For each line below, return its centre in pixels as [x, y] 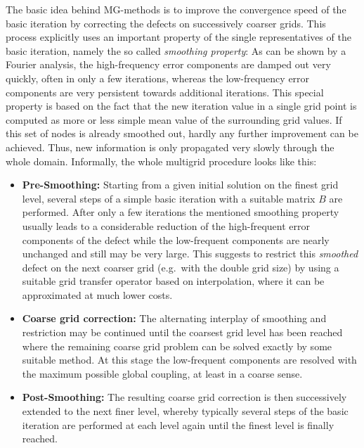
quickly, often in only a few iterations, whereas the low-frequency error [158, 78]
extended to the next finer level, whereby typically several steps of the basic [185, 411]
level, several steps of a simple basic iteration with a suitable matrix [169, 198]
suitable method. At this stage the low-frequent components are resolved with [189, 360]
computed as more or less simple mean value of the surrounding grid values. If [174, 119]
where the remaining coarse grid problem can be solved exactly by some [177, 346]
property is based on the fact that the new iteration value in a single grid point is [181, 106]
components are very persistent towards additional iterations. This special [165, 92]
